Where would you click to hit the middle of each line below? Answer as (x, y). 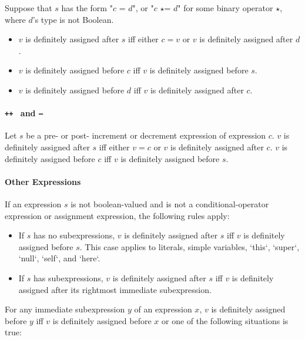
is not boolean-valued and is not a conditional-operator (170, 204)
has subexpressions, (68, 277)
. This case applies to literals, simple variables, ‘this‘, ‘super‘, (190, 246)
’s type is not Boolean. (73, 19)
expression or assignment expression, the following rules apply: (117, 215)
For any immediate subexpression (65, 309)
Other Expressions (43, 181)
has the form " (87, 8)
